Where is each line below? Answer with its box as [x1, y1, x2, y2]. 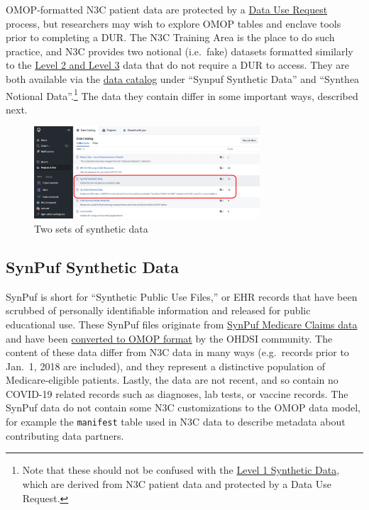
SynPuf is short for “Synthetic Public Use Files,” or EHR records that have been [6, 289, 358, 304]
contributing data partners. [6, 428, 124, 443]
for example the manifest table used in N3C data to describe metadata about [6, 414, 346, 429]
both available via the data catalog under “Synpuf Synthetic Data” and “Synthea [6, 71, 360, 86]
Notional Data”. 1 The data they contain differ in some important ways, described [6, 86, 358, 103]
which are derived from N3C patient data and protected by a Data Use [22, 476, 331, 491]
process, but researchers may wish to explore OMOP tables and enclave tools [6, 16, 341, 31]
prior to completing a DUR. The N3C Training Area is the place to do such [6, 30, 335, 45]
